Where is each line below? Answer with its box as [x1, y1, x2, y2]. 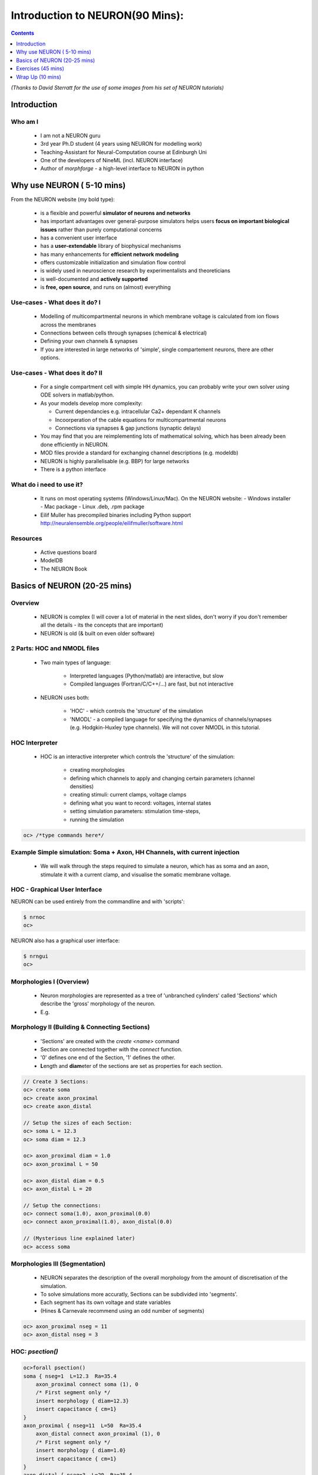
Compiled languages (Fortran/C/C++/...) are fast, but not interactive [69, 680, 234, 687]
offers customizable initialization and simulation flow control [40, 259, 186, 266]
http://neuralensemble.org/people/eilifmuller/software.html [40, 520, 183, 527]
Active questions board [40, 549, 97, 556]
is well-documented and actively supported [40, 275, 148, 283]
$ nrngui [23, 953, 49, 959]
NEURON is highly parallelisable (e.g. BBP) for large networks [40, 457, 190, 464]
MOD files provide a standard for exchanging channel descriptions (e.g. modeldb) [40, 449, 238, 457]
